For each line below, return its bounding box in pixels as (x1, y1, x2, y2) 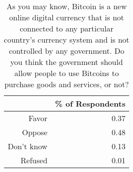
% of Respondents (55, 98, 126, 109)
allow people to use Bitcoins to (14, 67, 119, 78)
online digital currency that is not (9, 12, 124, 23)
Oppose (22, 126, 48, 138)
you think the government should (10, 56, 123, 67)
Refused (20, 155, 48, 166)
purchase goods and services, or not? (4, 78, 129, 90)
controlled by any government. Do (9, 45, 125, 56)
